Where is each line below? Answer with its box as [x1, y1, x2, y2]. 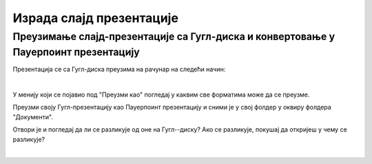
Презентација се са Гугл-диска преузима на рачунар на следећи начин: [12, 65, 226, 74]
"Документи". [12, 112, 53, 121]
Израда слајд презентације [12, 10, 179, 25]
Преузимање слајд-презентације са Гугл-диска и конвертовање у [12, 30, 335, 43]
